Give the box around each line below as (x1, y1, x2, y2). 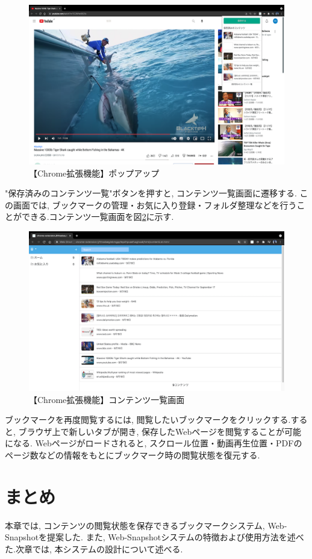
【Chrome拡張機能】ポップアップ (29, 166, 160, 179)
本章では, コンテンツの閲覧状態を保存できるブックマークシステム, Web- (5, 519, 287, 531)
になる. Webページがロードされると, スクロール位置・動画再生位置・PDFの (5, 437, 302, 449)
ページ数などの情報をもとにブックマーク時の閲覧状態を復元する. (5, 448, 260, 461)
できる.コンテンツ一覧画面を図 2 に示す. (21, 210, 174, 223)
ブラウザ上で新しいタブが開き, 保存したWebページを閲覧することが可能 (18, 425, 302, 437)
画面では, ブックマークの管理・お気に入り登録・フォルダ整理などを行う (13, 198, 297, 211)
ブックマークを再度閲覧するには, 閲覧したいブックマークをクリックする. (5, 413, 291, 426)
